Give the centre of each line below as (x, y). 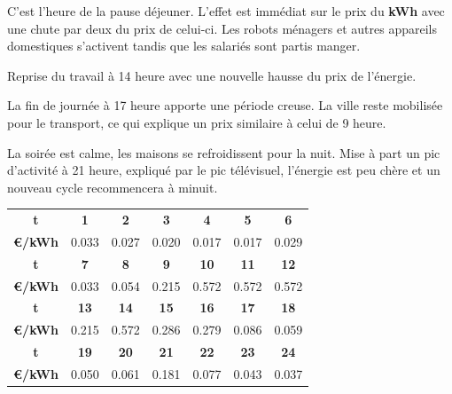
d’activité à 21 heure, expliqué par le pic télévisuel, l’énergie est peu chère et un (224, 170)
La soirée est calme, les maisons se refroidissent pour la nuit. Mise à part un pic (224, 152)
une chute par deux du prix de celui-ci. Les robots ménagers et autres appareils (222, 28)
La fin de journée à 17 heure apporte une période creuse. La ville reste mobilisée (225, 105)
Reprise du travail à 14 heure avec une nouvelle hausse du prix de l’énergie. (212, 75)
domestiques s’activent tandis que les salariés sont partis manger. (184, 46)
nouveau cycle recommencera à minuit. (113, 187)
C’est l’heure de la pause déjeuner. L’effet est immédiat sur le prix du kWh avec (226, 11)
